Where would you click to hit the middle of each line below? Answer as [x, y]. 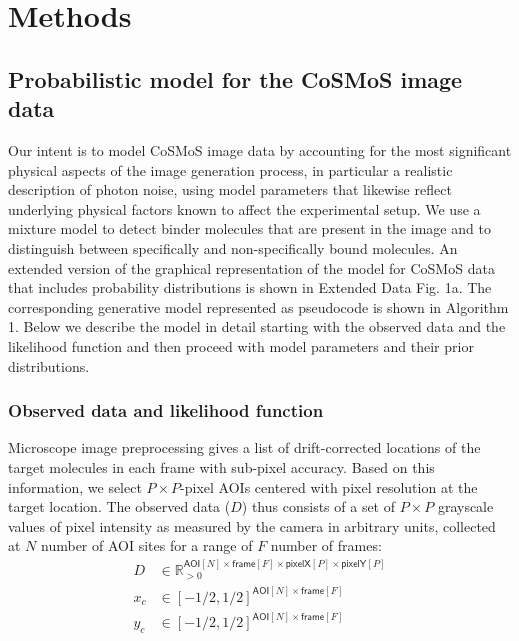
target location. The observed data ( [119, 506]
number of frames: [326, 545]
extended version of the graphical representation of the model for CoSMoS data [251, 267]
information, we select [75, 486]
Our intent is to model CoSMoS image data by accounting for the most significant [260, 149]
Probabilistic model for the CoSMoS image [235, 78]
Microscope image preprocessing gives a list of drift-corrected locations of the [244, 447]
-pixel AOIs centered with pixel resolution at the [329, 486]
